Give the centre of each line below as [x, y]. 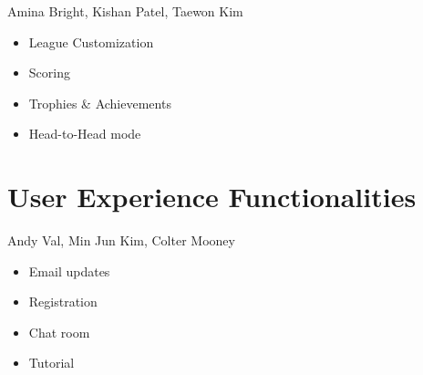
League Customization [91, 42]
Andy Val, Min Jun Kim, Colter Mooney [121, 240]
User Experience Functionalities [212, 197]
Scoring [49, 73]
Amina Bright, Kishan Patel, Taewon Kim [125, 11]
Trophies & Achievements [100, 103]
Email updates [69, 271]
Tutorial [52, 363]
